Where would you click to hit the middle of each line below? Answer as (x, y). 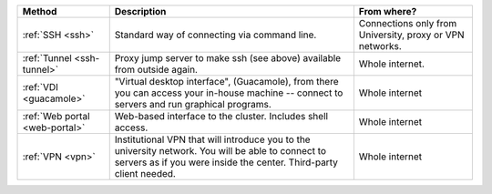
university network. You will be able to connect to (220, 151)
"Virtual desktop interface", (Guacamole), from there (226, 82)
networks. (380, 46)
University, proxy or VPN (411, 35)
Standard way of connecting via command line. (215, 35)
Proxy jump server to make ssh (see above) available (228, 58)
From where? (388, 11)
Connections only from (408, 23)
